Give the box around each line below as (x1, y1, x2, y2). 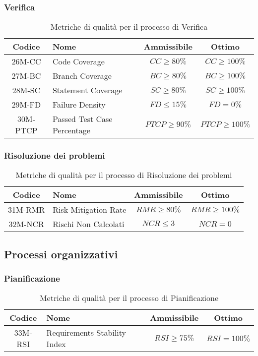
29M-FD (11, 99, 41, 111)
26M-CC (11, 56, 41, 67)
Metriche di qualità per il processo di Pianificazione (39, 292, 219, 304)
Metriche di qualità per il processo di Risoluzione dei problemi (15, 169, 232, 181)
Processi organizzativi (4, 246, 118, 261)
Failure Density (52, 99, 106, 111)
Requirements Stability (46, 327, 126, 339)
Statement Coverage (52, 84, 123, 96)
